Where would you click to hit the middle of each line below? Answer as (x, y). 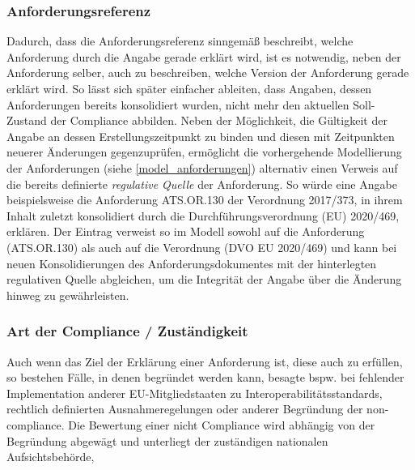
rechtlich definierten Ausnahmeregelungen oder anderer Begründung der (185, 409)
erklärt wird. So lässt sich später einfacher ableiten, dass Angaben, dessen (189, 88)
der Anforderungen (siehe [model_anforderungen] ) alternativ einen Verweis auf (202, 167)
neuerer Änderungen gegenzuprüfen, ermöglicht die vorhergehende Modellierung (204, 152)
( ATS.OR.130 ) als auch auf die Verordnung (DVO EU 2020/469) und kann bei (202, 247)
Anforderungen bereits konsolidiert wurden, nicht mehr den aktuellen (178, 104)
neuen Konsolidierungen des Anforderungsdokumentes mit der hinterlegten (192, 263)
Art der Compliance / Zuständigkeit (127, 331)
